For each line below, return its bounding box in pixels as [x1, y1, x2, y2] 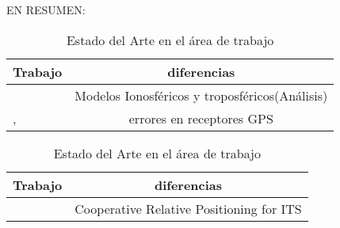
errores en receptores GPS [128, 108, 273, 127]
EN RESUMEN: [6, 2, 86, 17]
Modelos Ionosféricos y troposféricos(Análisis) [74, 85, 328, 104]
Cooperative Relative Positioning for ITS [74, 199, 302, 218]
